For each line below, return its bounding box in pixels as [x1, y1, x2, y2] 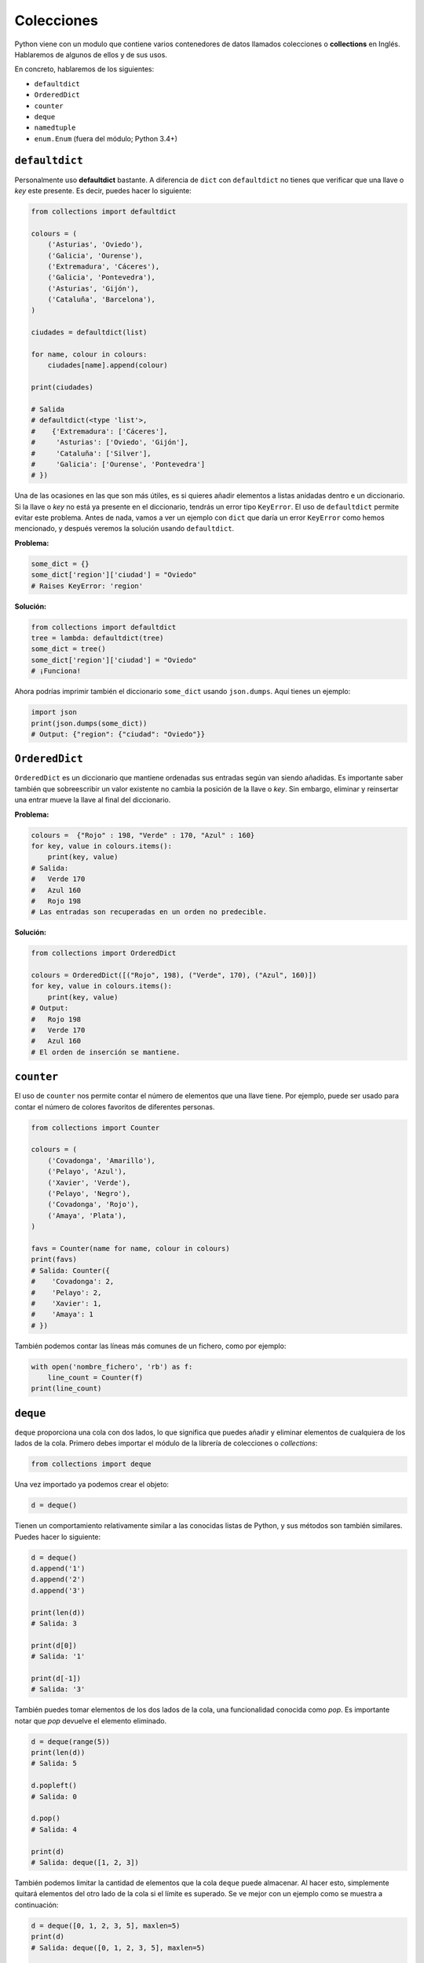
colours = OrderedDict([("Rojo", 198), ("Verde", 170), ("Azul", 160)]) [31, 971, 317, 980]
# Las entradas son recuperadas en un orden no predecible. [31, 908, 268, 916]
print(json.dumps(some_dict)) [31, 718, 148, 728]
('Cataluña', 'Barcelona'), [47, 295, 156, 304]
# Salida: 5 [31, 1759, 78, 1768]
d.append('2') [31, 1575, 86, 1584]
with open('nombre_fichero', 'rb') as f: [31, 1362, 193, 1371]
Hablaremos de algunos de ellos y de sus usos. [14, 49, 168, 59]
